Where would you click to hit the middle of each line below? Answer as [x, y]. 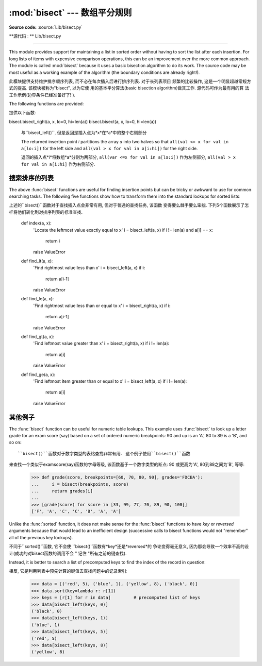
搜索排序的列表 [31, 178]
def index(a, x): [36, 223]
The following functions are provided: [47, 104]
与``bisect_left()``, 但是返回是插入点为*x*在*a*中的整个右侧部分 [84, 133]
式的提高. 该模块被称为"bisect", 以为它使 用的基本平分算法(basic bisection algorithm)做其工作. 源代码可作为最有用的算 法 [129, 88]
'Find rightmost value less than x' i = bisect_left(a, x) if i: [89, 268]
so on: [15, 443]
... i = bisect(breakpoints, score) [80, 484]
